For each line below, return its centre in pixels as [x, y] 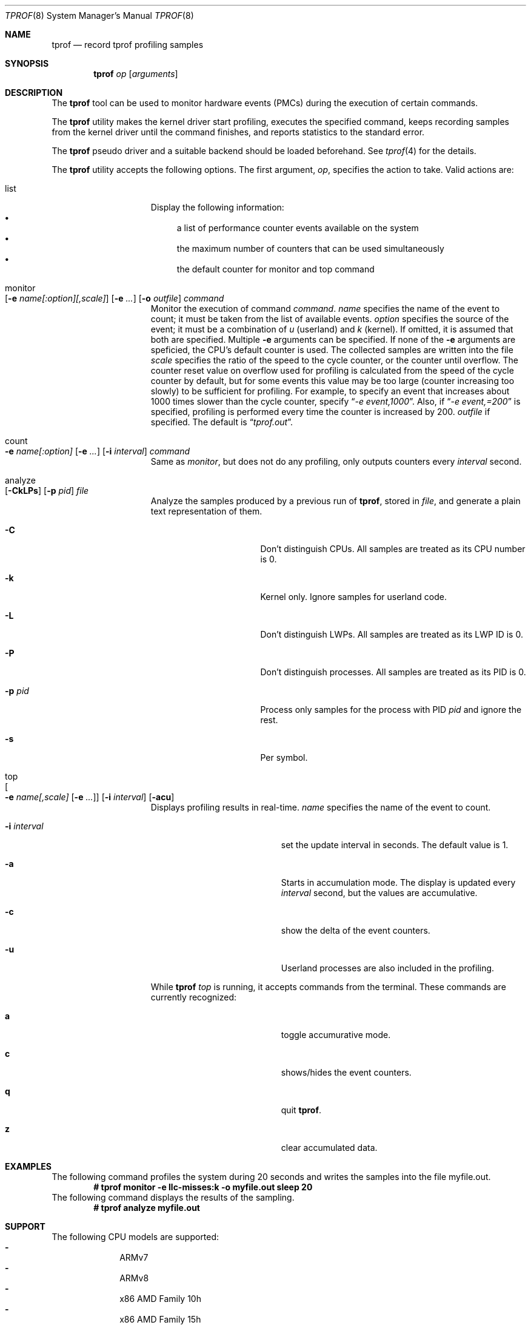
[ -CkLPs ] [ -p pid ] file [47, 491]
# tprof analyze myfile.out [147, 1208]
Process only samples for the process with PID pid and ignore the [391, 710]
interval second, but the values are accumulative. [379, 893]
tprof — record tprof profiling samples [128, 45]
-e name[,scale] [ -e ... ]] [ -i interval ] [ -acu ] [90, 797]
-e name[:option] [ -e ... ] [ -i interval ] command [98, 451]
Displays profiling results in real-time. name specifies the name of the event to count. [321, 807]
